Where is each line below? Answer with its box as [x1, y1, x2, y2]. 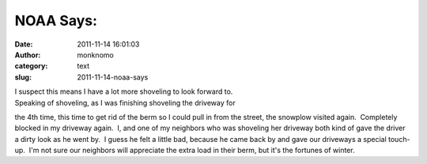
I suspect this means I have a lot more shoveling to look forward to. [14, 87, 233, 96]
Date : [14, 39, 33, 49]
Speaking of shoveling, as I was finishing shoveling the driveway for [14, 98, 236, 107]
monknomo [77, 50, 114, 59]
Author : [14, 50, 41, 59]
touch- [387, 134, 410, 143]
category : [14, 61, 48, 71]
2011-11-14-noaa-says [77, 72, 149, 82]
